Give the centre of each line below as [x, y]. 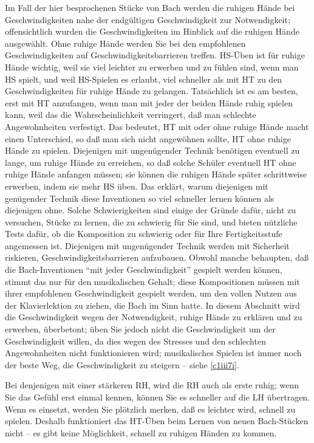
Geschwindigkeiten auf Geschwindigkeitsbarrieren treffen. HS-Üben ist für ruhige [155, 55]
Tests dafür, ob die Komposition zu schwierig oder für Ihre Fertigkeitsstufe [144, 234]
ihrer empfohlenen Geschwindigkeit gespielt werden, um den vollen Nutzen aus [151, 293]
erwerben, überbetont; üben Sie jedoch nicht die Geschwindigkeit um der [140, 329]
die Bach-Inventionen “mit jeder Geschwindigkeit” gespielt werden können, [144, 270]
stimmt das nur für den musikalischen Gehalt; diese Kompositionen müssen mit [152, 281]
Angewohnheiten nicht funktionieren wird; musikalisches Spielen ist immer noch [153, 353]
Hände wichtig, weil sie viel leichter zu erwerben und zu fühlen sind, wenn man [152, 67]
